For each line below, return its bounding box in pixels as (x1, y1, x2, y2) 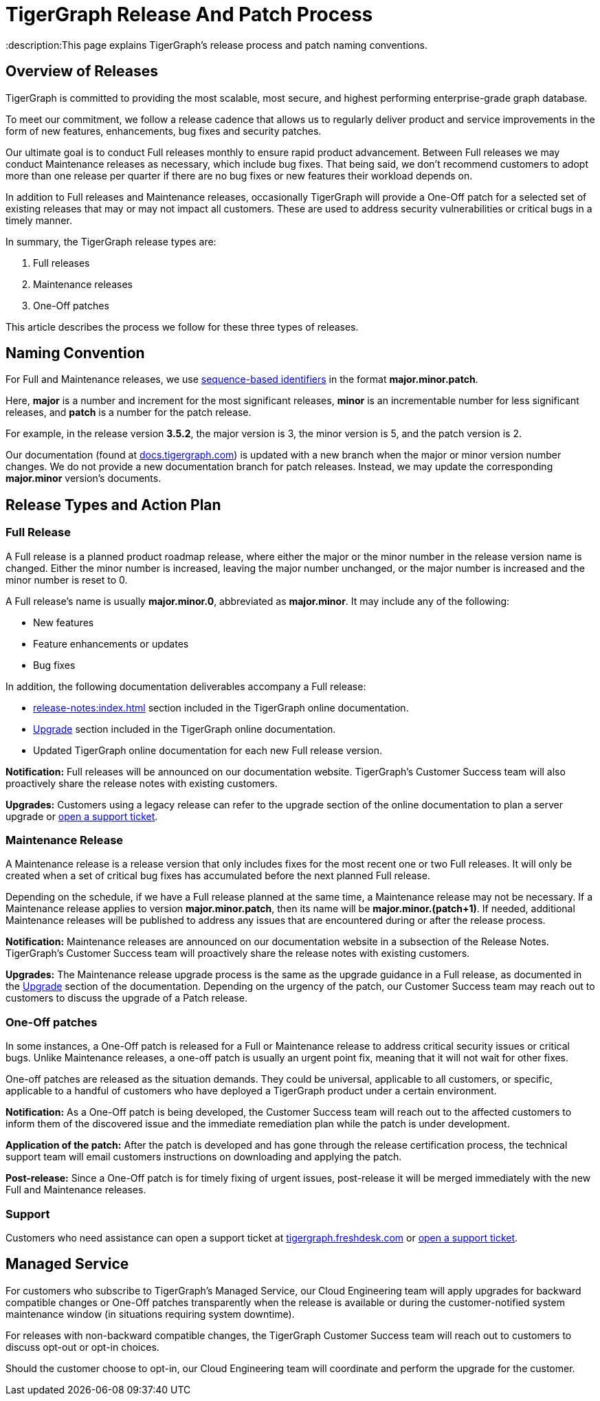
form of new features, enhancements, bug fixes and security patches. (5, 124, 322, 137)
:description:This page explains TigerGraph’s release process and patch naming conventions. (5, 38, 427, 51)
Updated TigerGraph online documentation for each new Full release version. (33, 744, 383, 756)
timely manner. (5, 214, 72, 226)
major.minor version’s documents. (5, 472, 162, 485)
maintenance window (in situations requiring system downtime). (5, 1308, 295, 1320)
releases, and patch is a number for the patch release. (5, 406, 252, 419)
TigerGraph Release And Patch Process (5, 3, 373, 26)
